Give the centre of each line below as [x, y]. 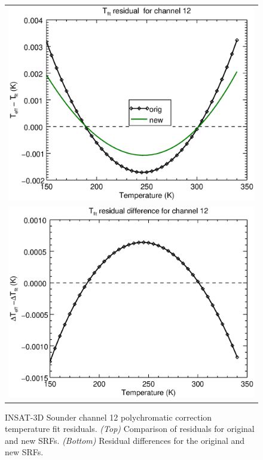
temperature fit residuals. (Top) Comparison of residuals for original [130, 429]
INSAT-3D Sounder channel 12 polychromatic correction [108, 417]
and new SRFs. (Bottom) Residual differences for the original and [125, 440]
